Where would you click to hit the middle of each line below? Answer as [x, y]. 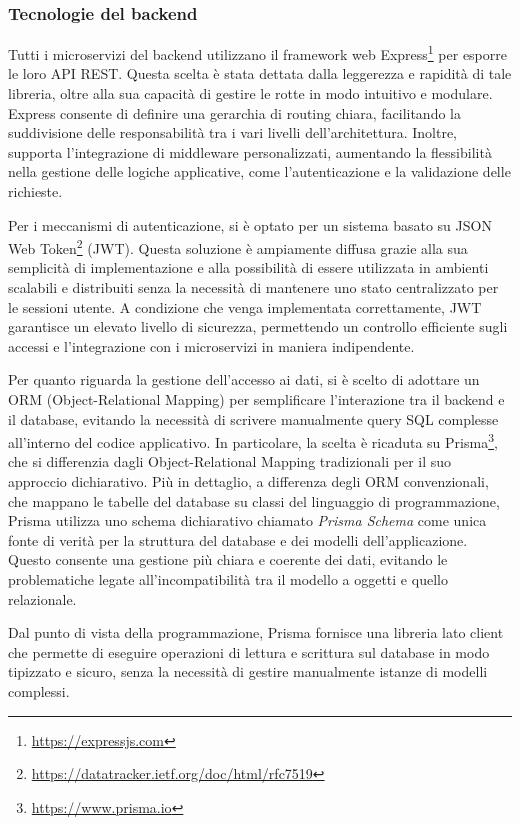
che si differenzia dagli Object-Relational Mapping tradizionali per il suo [230, 461]
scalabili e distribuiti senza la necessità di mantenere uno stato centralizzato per [253, 287]
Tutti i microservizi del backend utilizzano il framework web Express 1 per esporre [257, 52]
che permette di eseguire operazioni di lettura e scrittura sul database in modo [249, 651]
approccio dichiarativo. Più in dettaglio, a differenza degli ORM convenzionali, [248, 481]
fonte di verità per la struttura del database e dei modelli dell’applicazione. [238, 539]
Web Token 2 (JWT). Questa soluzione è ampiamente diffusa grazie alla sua [238, 246]
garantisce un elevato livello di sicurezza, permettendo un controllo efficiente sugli [258, 326]
